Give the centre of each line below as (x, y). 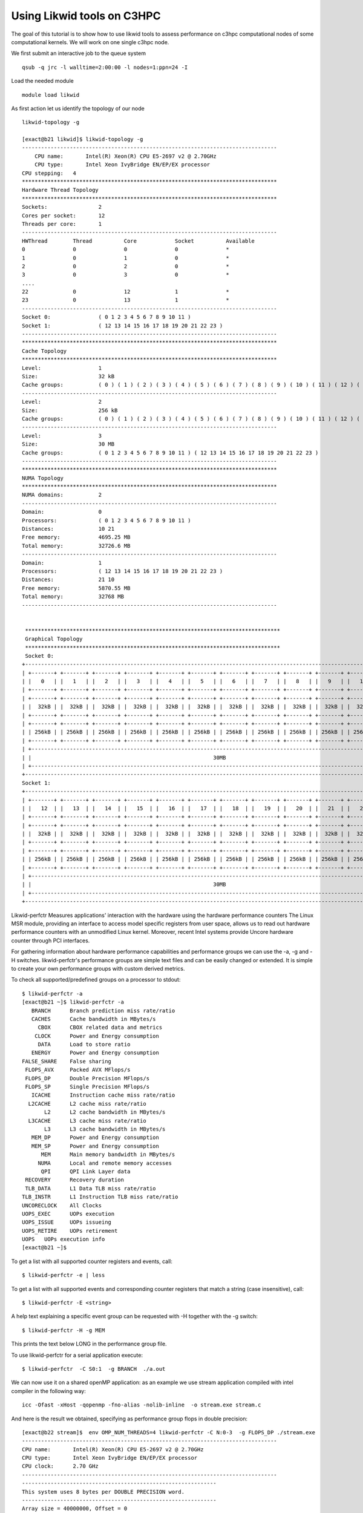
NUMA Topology (43, 478)
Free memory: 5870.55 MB (76, 588)
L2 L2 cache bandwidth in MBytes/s (105, 1112)
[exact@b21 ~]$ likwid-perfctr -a (73, 1002)
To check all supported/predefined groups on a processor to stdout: (96, 980)
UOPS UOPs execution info (64, 1239)
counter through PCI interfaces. (51, 940)
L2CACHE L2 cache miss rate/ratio (87, 1104)
